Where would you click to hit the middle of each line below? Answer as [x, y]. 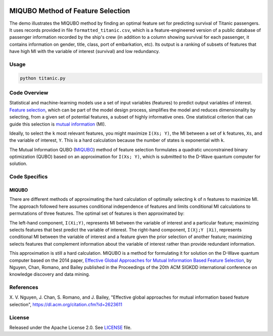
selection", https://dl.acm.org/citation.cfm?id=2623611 [66, 304]
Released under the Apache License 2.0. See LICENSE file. [71, 327]
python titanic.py [43, 78]
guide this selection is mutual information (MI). [58, 124]
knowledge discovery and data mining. [50, 274]
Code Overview [29, 92]
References [24, 288]
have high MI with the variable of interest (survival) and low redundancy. [85, 51]
